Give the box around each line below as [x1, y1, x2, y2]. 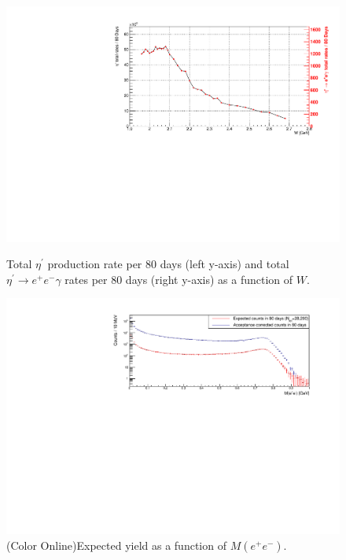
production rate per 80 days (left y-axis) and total [47, 256, 289, 272]
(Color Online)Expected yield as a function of [6, 536, 226, 553]
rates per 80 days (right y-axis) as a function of [64, 271, 293, 287]
